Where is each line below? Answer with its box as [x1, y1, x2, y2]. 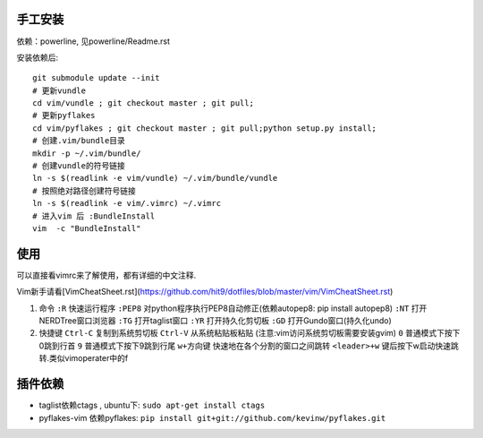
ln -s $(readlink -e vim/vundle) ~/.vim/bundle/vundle [32, 173, 278, 184]
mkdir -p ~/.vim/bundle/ [32, 148, 141, 159]
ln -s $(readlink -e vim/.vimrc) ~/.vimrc [32, 198, 222, 209]
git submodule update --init [32, 73, 160, 83]
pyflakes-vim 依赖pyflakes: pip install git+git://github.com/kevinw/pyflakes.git [38, 412, 386, 423]
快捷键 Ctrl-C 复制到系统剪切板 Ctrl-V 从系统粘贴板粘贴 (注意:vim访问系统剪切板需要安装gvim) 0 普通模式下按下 [38, 328, 461, 339]
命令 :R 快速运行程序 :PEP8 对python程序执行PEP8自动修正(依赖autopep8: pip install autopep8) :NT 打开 [38, 303, 428, 313]
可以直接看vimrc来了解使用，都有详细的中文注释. [16, 270, 197, 280]
